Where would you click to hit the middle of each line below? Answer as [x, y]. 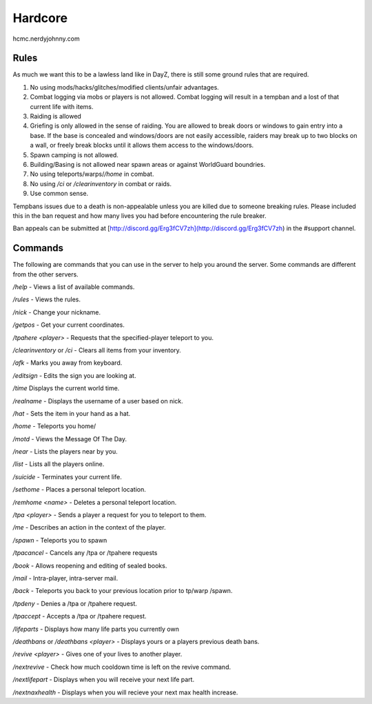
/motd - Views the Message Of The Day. [70, 439]
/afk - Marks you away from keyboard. [68, 363]
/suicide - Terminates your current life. [67, 476]
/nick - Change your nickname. [57, 312]
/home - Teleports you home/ [54, 426]
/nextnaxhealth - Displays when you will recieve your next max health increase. [125, 692]
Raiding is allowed [56, 117]
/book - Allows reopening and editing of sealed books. [90, 565]
